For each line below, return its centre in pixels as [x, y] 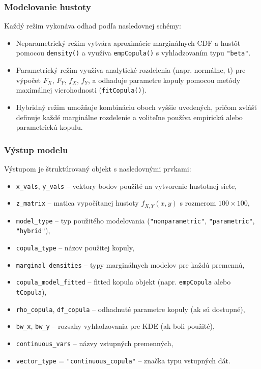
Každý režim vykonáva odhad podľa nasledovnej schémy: [93, 26]
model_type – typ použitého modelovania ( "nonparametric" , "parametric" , [135, 220]
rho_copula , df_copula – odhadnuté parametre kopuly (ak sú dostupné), [130, 309]
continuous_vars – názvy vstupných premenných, [95, 343]
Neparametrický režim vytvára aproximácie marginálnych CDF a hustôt [128, 42]
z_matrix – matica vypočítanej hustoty [77, 203]
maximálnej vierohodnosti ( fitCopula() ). [81, 90]
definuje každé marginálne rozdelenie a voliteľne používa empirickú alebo [129, 117]
